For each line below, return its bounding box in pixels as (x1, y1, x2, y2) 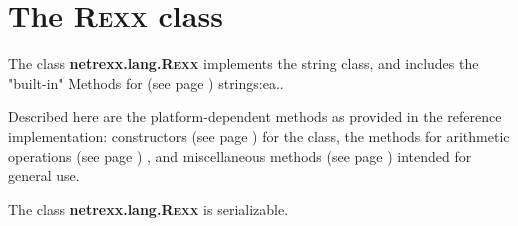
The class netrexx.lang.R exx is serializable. (8, 198, 289, 219)
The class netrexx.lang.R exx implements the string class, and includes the (8, 53, 479, 74)
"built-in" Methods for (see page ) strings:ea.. (8, 72, 284, 93)
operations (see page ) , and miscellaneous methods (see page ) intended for (8, 145, 472, 166)
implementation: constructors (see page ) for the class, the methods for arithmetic (8, 125, 510, 146)
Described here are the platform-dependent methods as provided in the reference (8, 106, 502, 127)
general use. (8, 165, 80, 186)
